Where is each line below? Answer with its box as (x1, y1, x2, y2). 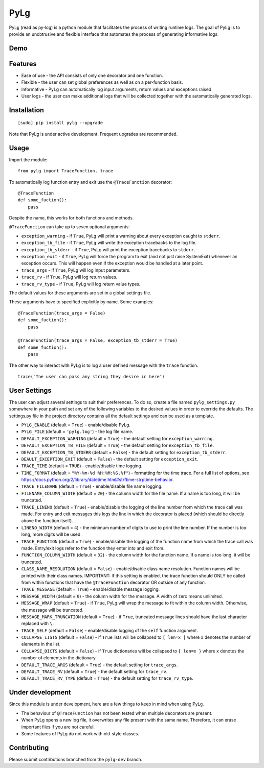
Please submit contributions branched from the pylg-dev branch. (9, 756, 143, 762)
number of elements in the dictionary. (21, 655, 97, 661)
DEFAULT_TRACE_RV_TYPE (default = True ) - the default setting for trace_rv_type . (21, 675, 194, 681)
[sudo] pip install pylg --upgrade (18, 120, 103, 126)
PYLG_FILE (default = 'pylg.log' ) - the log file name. (21, 429, 133, 434)
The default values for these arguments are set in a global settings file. (9, 289, 152, 296)
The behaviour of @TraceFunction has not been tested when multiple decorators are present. (21, 710, 213, 716)
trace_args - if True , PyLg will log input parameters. (21, 267, 131, 273)
